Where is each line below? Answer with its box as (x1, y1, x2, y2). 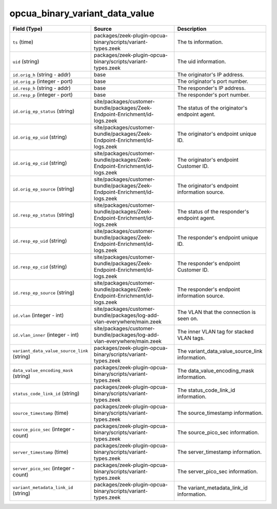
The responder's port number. (177, 91, 250, 98)
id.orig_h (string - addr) (12, 71, 71, 78)
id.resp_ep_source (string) (12, 289, 74, 296)
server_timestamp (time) (12, 448, 69, 455)
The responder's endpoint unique (177, 234, 259, 241)
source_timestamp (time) (12, 409, 69, 416)
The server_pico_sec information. (177, 468, 259, 475)
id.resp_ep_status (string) (12, 211, 74, 218)
